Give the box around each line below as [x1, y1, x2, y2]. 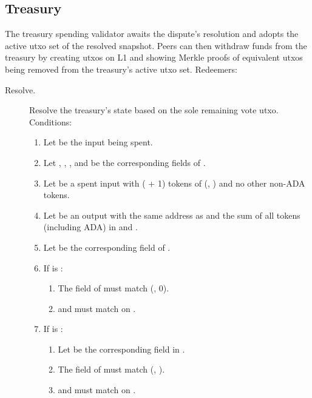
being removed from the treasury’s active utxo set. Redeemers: [5, 62, 237, 75]
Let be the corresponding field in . [58, 342, 185, 355]
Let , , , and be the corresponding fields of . [43, 156, 206, 168]
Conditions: [29, 115, 72, 128]
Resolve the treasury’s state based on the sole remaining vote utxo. [29, 104, 279, 116]
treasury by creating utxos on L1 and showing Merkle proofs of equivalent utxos [5, 51, 303, 64]
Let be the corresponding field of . [43, 240, 171, 253]
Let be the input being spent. [43, 136, 153, 148]
